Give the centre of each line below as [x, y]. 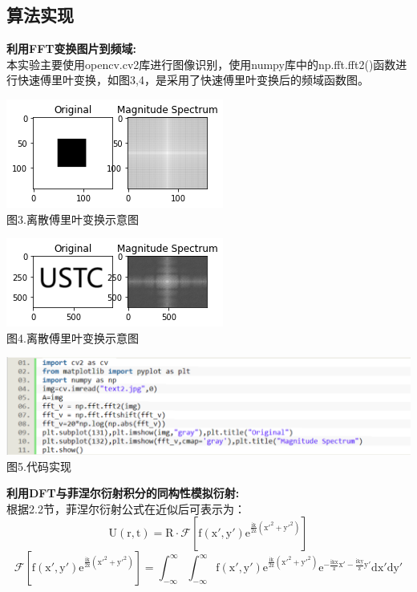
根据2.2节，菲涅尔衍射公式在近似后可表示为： [126, 508]
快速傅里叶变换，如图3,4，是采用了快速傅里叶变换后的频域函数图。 [193, 80]
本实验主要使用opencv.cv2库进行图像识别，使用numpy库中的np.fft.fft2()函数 [201, 64]
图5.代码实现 [39, 466]
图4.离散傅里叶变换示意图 [73, 337]
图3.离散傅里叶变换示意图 [73, 219]
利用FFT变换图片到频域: [71, 49]
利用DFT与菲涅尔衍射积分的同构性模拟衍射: [123, 493]
